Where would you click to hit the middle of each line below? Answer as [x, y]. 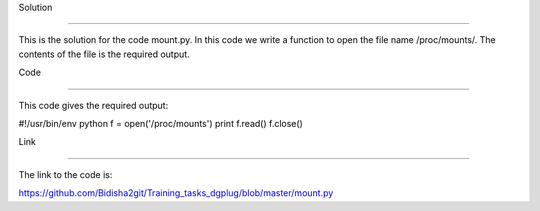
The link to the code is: [65, 174]
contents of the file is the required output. [104, 54]
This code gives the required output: [93, 105]
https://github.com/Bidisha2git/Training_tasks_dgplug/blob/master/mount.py [176, 193]
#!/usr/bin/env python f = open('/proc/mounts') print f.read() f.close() [161, 123]
